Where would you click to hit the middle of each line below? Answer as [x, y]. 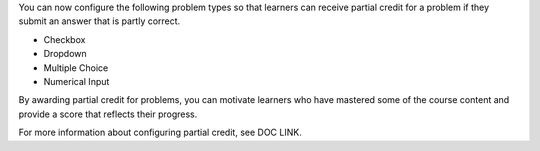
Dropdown [65, 54]
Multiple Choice [76, 67]
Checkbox [64, 39]
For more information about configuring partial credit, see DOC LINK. [160, 132]
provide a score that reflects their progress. [108, 114]
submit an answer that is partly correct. [99, 21]
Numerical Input [76, 81]
